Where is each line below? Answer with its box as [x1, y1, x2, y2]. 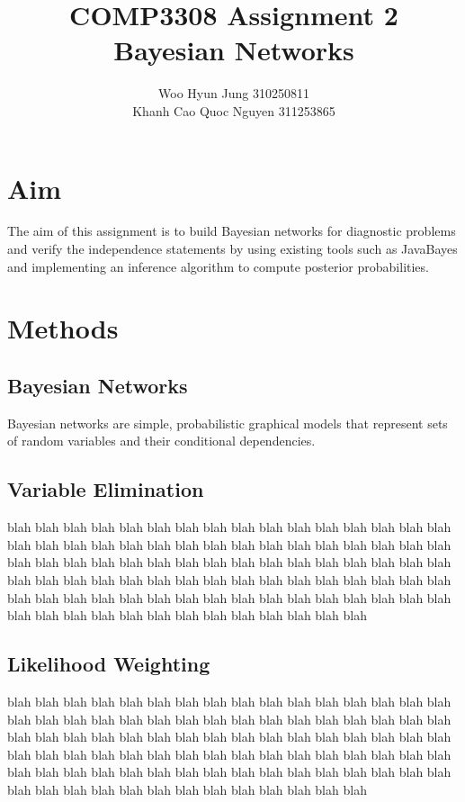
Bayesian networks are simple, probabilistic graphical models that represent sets [7, 413, 448, 432]
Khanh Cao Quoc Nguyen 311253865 [132, 101, 335, 120]
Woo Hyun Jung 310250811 [158, 84, 309, 103]
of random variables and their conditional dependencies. [7, 431, 316, 450]
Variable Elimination [7, 475, 204, 503]
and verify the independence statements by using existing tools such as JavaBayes [7, 239, 458, 258]
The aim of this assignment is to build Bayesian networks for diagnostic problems [7, 221, 456, 240]
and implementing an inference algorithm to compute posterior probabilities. [7, 257, 429, 275]
